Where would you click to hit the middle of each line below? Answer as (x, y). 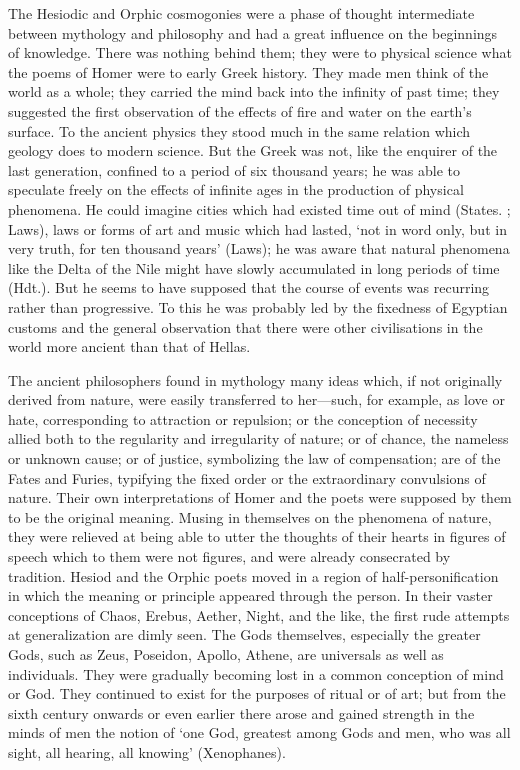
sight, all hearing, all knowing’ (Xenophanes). (147, 751)
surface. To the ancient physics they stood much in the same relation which (239, 130)
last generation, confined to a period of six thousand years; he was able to (234, 169)
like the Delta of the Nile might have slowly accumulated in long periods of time (254, 267)
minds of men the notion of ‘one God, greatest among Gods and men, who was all (259, 732)
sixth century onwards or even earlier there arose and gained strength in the (241, 712)
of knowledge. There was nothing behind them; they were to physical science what (260, 52)
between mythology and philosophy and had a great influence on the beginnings (253, 32)
